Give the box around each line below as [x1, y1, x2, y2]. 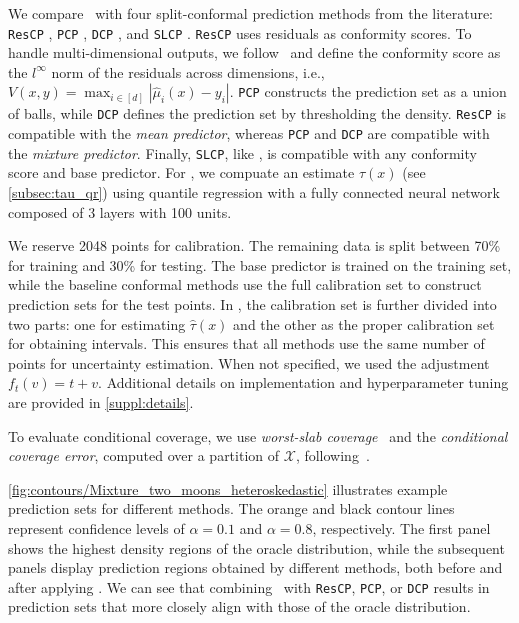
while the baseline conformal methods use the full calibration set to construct [8, 274, 482, 295]
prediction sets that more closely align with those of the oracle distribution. [8, 596, 471, 617]
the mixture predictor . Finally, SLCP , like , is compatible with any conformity [8, 142, 477, 163]
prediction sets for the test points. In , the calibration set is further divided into [8, 293, 497, 314]
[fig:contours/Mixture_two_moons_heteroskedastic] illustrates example [8, 478, 448, 499]
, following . [295, 445, 370, 466]
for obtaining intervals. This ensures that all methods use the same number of [8, 333, 485, 354]
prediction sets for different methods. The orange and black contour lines [8, 498, 455, 519]
